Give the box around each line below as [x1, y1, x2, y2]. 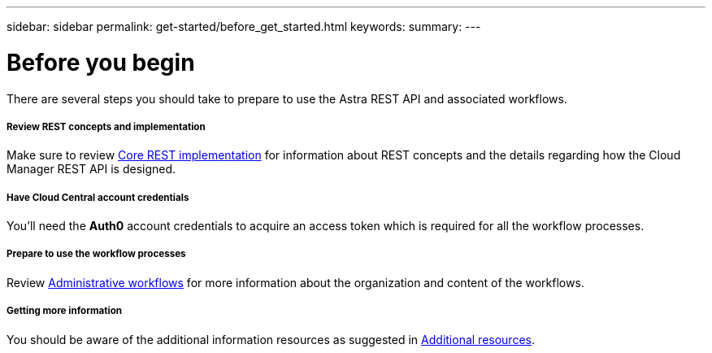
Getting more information [7, 305, 123, 317]
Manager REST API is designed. [7, 162, 176, 176]
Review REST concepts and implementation [7, 120, 206, 133]
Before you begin [7, 48, 195, 76]
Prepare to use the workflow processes [7, 248, 186, 260]
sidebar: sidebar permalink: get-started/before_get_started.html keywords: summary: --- [7, 20, 481, 33]
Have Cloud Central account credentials [7, 191, 189, 203]
